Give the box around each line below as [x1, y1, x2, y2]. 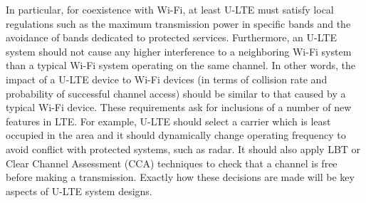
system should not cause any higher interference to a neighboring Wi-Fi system [6, 43, 352, 58]
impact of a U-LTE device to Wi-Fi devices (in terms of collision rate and [6, 71, 328, 86]
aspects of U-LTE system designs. [6, 183, 152, 198]
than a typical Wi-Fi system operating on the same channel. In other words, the [6, 58, 355, 73]
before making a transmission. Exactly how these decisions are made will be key [6, 170, 355, 184]
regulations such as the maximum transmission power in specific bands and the [6, 16, 351, 31]
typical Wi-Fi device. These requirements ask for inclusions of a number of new [6, 100, 352, 115]
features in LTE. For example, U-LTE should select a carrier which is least [6, 113, 331, 128]
